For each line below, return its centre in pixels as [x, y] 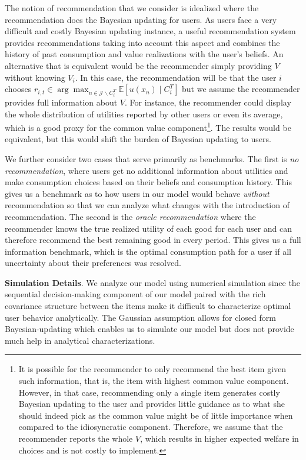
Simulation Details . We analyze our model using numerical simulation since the [152, 282]
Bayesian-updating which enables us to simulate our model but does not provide [149, 329]
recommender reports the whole [76, 438]
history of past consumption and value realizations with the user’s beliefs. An [144, 54]
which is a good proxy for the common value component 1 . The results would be [148, 126]
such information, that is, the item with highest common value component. [154, 381]
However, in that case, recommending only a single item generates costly [149, 392]
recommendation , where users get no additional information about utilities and [147, 170]
